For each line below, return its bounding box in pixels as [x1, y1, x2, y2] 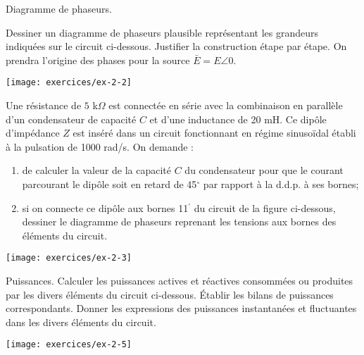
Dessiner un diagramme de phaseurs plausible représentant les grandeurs [6, 25, 319, 39]
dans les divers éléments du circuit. [6, 314, 156, 329]
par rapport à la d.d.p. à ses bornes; [203, 177, 359, 191]
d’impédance [6, 125, 60, 140]
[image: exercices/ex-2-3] [6, 253, 132, 263]
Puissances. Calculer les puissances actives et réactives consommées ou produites [6, 273, 353, 288]
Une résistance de [6, 98, 82, 113]
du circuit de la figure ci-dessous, [194, 200, 336, 215]
